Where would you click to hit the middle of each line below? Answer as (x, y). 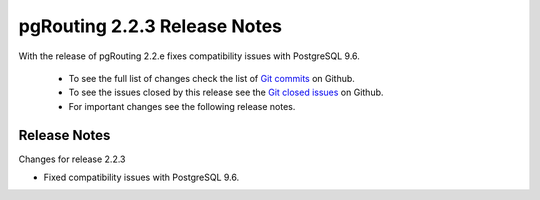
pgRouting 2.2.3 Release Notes (150, 26)
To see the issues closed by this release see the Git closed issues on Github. (226, 92)
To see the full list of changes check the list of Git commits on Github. (211, 78)
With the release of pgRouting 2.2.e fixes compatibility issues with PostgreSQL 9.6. (189, 56)
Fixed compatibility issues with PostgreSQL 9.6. (141, 177)
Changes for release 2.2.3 (72, 159)
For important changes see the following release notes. (182, 106)
